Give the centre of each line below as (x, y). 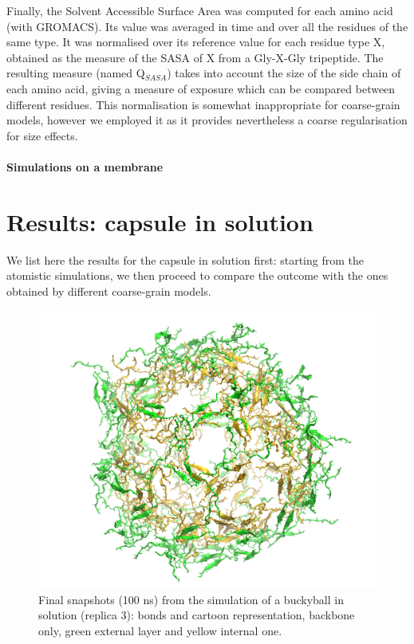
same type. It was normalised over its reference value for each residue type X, (196, 42)
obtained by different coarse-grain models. (109, 291)
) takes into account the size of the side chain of (284, 73)
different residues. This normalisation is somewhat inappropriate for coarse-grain (203, 104)
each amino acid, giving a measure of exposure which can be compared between (201, 88)
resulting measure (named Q (76, 73)
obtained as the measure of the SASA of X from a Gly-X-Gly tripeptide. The (195, 57)
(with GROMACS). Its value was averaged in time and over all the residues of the (207, 26)
